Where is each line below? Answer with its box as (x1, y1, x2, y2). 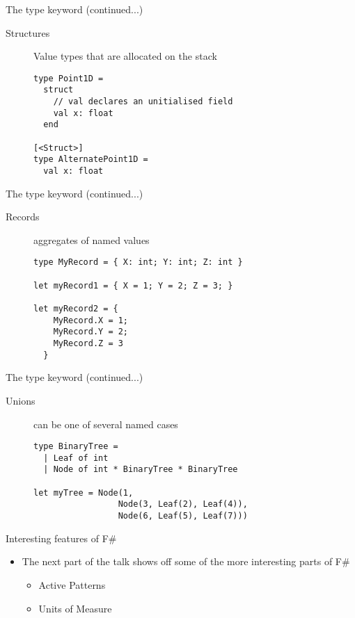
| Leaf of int (43, 453, 109, 463)
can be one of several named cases (33, 416, 178, 431)
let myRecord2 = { (33, 304, 118, 314)
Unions (6, 393, 35, 407)
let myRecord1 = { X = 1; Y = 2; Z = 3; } (33, 280, 233, 291)
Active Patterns (38, 577, 106, 592)
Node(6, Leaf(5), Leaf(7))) (118, 511, 248, 521)
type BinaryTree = (33, 441, 118, 452)
